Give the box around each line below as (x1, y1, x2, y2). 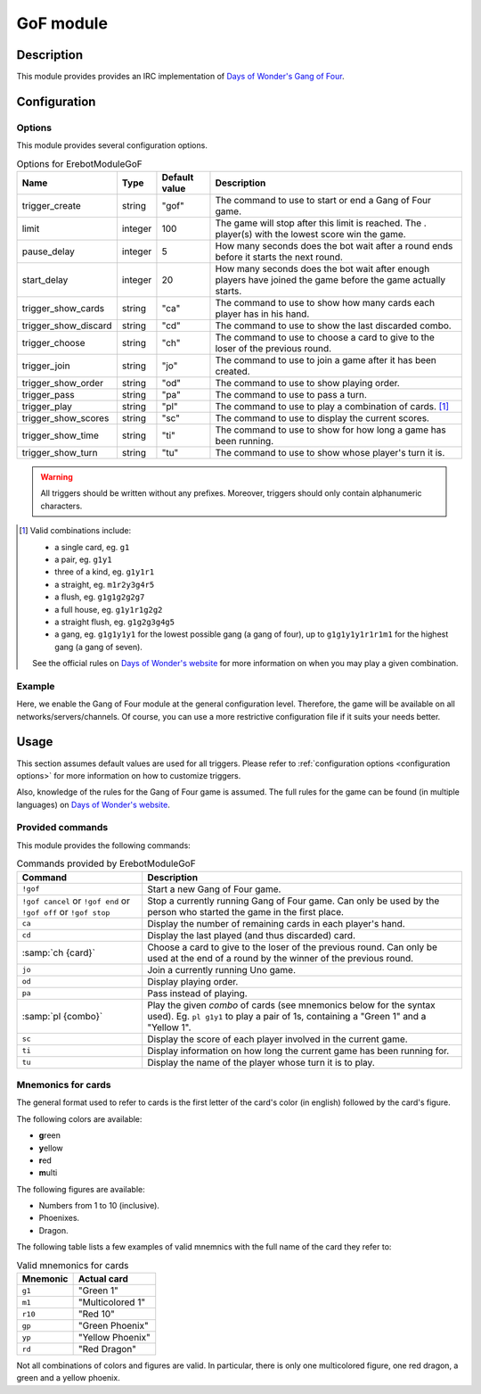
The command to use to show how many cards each (215, 296, 436, 309)
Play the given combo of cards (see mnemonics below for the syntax (147, 999, 436, 1011)
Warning (40, 471, 73, 482)
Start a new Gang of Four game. (147, 883, 281, 895)
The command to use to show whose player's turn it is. (215, 446, 445, 458)
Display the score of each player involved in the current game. (147, 1033, 409, 1045)
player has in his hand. (215, 308, 310, 320)
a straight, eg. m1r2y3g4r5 (54, 579, 155, 590)
